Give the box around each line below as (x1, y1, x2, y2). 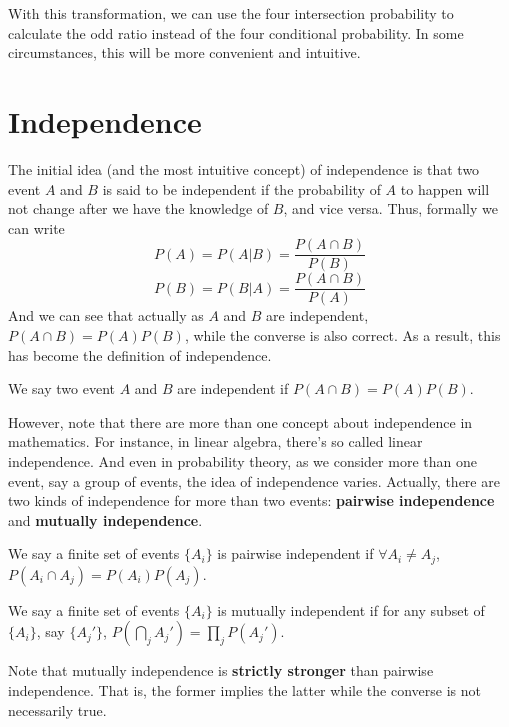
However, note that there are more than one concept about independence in (8, 411, 473, 432)
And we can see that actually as (8, 305, 204, 326)
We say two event (8, 378, 115, 399)
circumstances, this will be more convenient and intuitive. (8, 42, 361, 63)
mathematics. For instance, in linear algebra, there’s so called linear (8, 431, 423, 452)
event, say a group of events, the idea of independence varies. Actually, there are (8, 470, 500, 491)
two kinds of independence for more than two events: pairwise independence (8, 490, 495, 511)
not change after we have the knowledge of (8, 198, 269, 219)
